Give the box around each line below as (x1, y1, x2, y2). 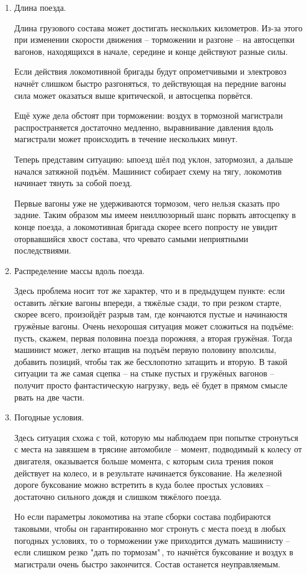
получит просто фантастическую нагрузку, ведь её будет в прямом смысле (14, 379, 288, 392)
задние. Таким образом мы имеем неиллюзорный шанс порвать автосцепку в (14, 208, 296, 221)
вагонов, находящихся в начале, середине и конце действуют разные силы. (14, 45, 288, 57)
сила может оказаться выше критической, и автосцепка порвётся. (14, 89, 253, 101)
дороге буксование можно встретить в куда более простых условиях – (14, 478, 271, 491)
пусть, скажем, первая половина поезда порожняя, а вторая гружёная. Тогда (14, 331, 293, 344)
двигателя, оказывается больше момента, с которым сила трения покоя (14, 455, 273, 467)
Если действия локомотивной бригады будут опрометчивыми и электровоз (14, 65, 287, 78)
